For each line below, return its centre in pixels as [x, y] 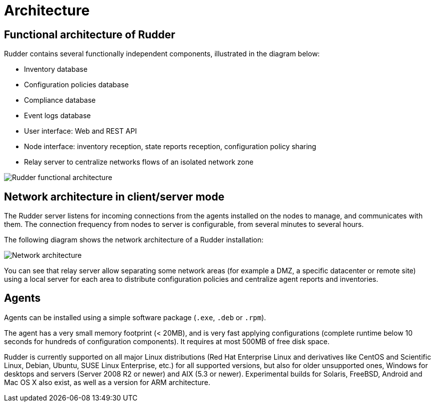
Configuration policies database [76, 85]
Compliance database [60, 100]
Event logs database [57, 116]
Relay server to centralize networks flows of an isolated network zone [139, 162]
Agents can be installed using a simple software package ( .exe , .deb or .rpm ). [135, 317]
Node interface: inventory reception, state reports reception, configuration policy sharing [170, 147]
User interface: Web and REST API [80, 131]
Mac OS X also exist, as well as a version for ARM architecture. [107, 382]
